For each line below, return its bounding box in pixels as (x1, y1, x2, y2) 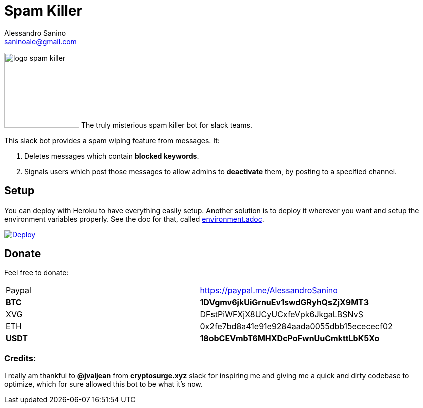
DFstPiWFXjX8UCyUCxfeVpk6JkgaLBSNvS (200, 309, 363, 320)
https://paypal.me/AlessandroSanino (200, 285, 338, 296)
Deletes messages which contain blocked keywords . (24, 151, 199, 160)
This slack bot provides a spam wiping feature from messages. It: (4, 136, 220, 145)
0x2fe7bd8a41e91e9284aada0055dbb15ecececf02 (200, 321, 393, 332)
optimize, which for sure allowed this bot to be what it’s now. (4, 380, 203, 389)
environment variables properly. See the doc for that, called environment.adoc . (4, 214, 264, 223)
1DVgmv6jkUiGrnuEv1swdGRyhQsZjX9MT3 (200, 297, 369, 308)
